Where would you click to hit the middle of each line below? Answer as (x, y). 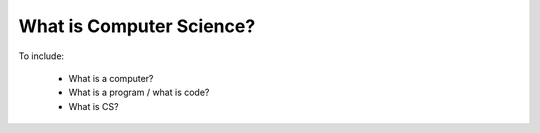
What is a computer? (111, 78)
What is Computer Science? (137, 26)
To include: (41, 56)
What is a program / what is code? (139, 92)
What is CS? (93, 106)
